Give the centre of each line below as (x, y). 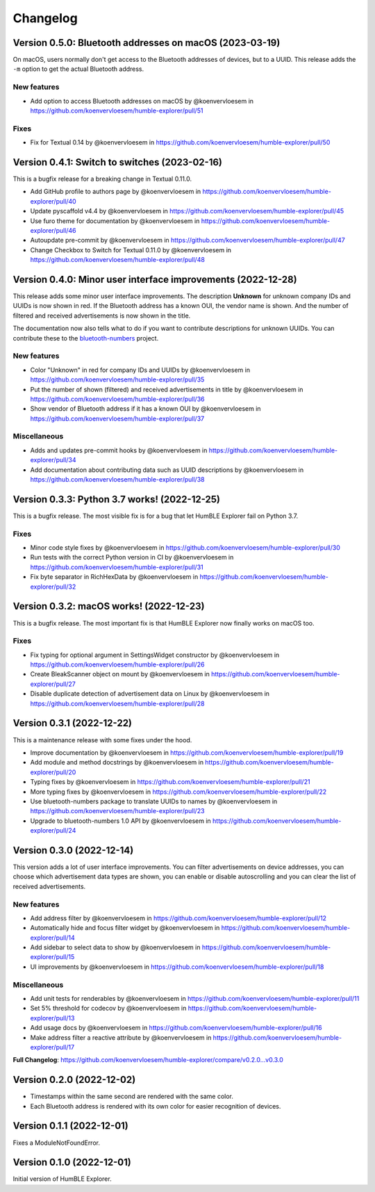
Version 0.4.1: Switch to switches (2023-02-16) (117, 162)
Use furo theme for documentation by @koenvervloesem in (115, 221)
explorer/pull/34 (53, 460)
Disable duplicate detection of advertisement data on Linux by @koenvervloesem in (150, 694)
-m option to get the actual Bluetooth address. (78, 69)
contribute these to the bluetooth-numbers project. (86, 338)
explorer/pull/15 (52, 957)
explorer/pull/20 (53, 772)
